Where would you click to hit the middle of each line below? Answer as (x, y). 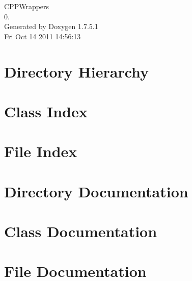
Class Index (46, 111)
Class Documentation (81, 231)
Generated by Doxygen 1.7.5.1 (51, 26)
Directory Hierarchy (77, 71)
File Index (41, 151)
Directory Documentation (96, 191)
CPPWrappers (27, 6)
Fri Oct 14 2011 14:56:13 (43, 36)
